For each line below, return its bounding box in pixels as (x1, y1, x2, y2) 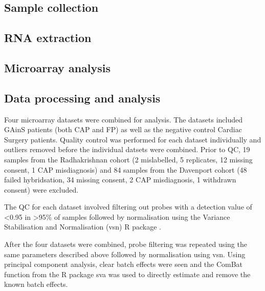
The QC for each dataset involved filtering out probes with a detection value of (4, 201, 252, 212)
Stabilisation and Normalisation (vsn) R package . (4, 221, 161, 232)
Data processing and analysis (4, 90, 161, 106)
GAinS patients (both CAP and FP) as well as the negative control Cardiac (4, 124, 242, 135)
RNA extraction (4, 30, 92, 46)
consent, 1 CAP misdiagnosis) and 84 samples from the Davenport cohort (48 (4, 164, 247, 175)
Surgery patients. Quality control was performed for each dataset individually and (4, 134, 261, 144)
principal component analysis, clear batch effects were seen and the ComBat (4, 259, 243, 269)
